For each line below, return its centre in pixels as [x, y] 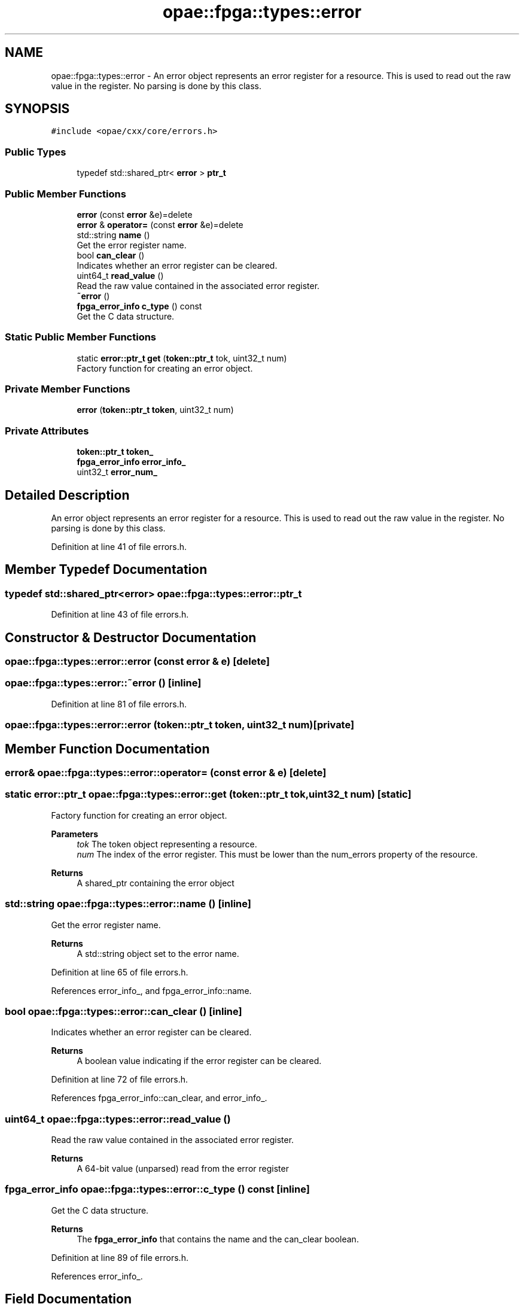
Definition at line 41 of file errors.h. [119, 547]
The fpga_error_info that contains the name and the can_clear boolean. [218, 1239]
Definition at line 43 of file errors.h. [120, 615]
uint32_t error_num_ [117, 472]
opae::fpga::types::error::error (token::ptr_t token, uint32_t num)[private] [180, 725]
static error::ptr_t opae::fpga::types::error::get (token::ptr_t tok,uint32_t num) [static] [208, 794]
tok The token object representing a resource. [167, 844]
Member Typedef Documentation [106, 570]
